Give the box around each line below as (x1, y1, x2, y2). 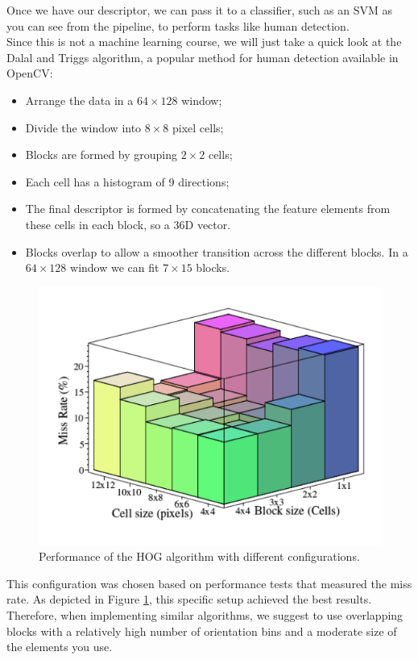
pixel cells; (172, 119, 224, 136)
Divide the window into (25, 119, 142, 136)
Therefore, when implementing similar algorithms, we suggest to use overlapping (6, 607, 404, 624)
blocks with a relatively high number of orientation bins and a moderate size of (6, 622, 397, 639)
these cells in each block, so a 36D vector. (25, 215, 231, 232)
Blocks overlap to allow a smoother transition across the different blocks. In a (25, 243, 408, 260)
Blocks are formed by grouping (25, 146, 178, 163)
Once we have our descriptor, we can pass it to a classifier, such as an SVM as (6, 2, 393, 18)
